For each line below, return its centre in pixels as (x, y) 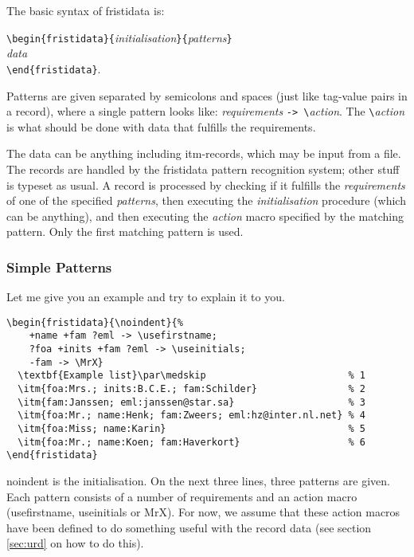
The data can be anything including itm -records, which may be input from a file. (204, 153)
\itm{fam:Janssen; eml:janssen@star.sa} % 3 (192, 402)
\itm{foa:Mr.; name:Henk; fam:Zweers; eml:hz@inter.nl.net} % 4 (192, 416)
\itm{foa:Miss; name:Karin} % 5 (192, 428)
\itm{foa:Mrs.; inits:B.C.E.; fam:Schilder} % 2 (192, 389)
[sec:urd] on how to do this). (75, 543)
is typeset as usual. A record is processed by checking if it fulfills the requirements (206, 184)
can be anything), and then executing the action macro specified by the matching (205, 216)
